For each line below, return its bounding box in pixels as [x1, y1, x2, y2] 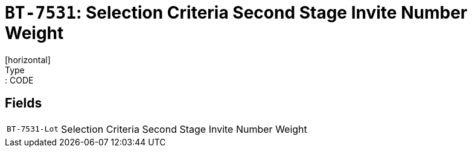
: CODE [5, 74, 34, 85]
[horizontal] [5, 54, 51, 65]
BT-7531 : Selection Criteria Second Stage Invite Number [5, 2, 468, 23]
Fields [5, 96, 42, 111]
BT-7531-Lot [7, 124, 59, 134]
